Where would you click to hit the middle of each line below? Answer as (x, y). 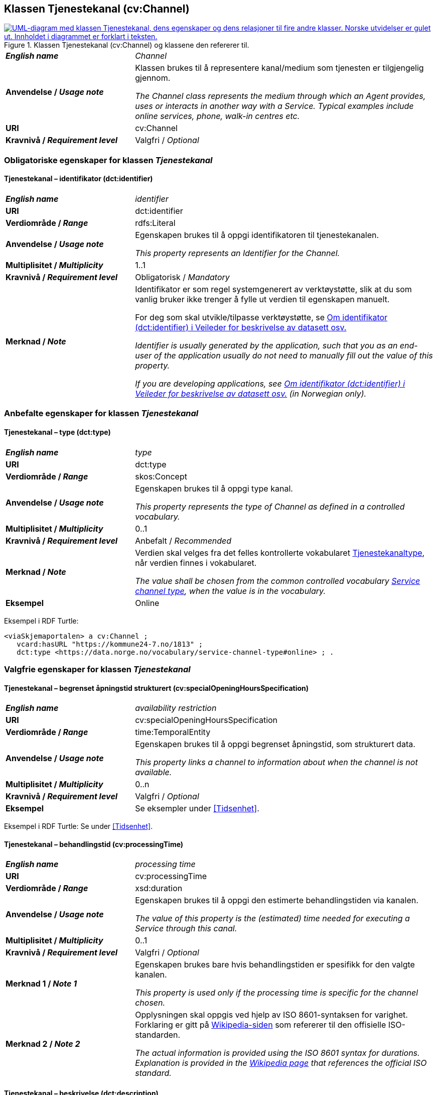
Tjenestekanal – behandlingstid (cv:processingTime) (94, 844)
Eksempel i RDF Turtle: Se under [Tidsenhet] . (79, 826)
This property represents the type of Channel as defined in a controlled (270, 506)
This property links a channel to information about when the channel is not (276, 762)
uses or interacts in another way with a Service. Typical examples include (274, 106)
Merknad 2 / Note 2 (43, 1044)
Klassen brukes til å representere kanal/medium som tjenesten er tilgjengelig (279, 68)
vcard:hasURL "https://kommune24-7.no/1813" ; (110, 644)
